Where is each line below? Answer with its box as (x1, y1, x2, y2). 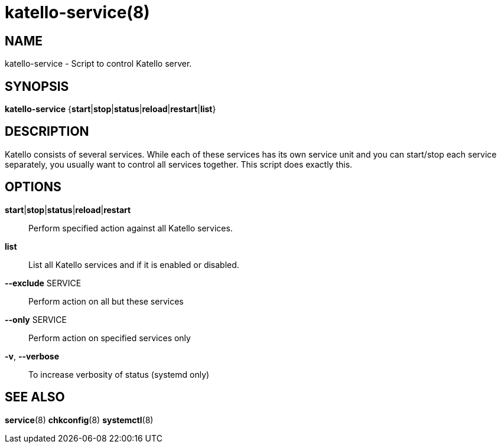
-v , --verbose (5, 351, 60, 361)
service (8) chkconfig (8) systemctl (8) (5, 414, 154, 425)
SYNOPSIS (5, 79, 69, 94)
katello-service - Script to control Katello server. (5, 58, 192, 69)
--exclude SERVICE (5, 277, 82, 288)
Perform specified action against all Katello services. (28, 223, 233, 233)
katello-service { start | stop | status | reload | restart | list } (5, 104, 216, 115)
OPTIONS (5, 179, 61, 195)
